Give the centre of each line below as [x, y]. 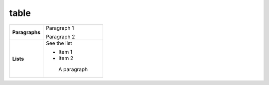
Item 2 [66, 58]
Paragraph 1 [60, 28]
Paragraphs [26, 32]
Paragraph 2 [60, 36]
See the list [59, 43]
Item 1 [65, 52]
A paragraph [73, 69]
